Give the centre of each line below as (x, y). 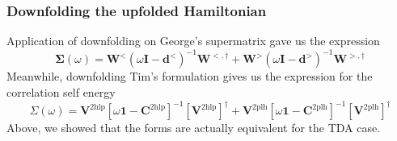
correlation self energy (61, 91)
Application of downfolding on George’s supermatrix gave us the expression (193, 41)
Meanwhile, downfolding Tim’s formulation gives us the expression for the (190, 76)
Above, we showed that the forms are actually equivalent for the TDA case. (194, 127)
